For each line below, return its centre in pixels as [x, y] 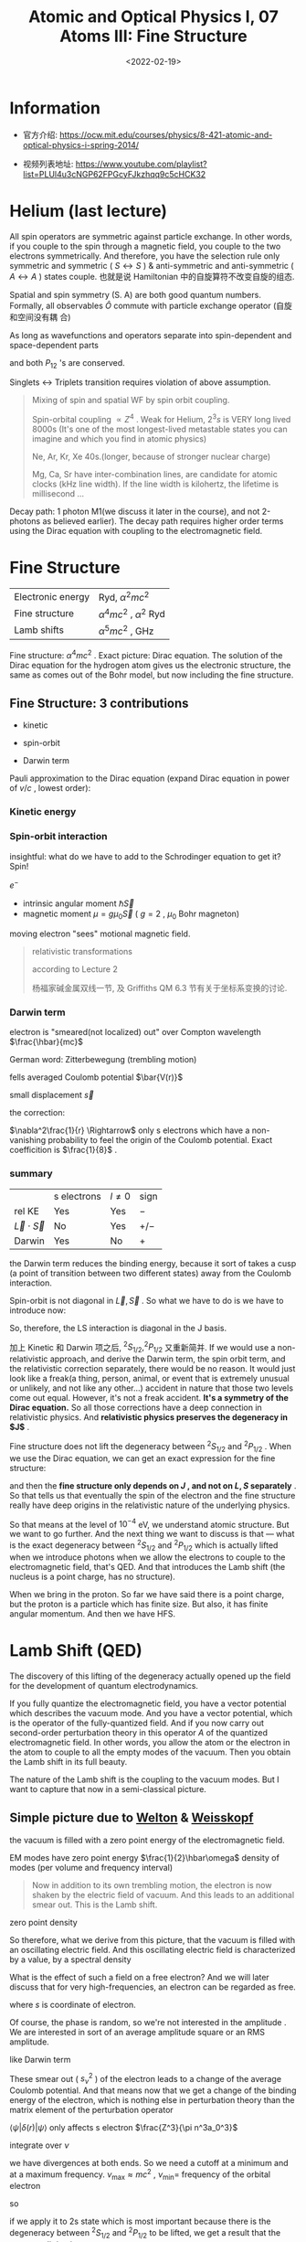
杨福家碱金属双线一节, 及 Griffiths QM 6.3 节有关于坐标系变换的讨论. [159, 988]
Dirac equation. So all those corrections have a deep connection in [136, 1408]
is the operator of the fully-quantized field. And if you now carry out [137, 1723]
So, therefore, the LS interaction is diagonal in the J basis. [118, 1328]
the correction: [37, 1113]
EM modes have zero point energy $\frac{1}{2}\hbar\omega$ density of [145, 1857]
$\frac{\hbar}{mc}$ [47, 1042]
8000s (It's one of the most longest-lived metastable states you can [159, 429]
